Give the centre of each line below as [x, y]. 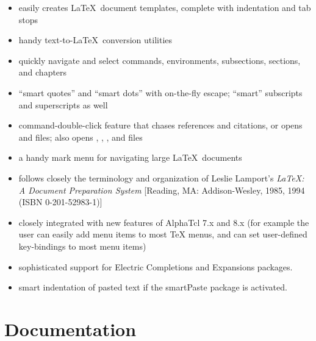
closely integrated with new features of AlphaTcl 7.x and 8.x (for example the [164, 222]
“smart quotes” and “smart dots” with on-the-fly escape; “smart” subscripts [160, 92]
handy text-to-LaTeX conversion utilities [95, 40]
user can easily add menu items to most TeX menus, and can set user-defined [163, 234]
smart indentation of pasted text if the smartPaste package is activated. [153, 287]
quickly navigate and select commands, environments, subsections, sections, [160, 60]
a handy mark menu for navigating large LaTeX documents [130, 157]
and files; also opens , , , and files [81, 137]
